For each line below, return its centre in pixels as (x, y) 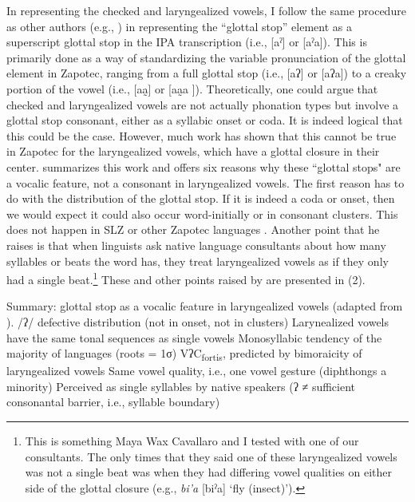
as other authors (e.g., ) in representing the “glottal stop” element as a (179, 26)
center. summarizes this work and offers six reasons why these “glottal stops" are (204, 166)
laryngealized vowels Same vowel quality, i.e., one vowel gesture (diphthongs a (197, 371)
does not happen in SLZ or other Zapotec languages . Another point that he (193, 229)
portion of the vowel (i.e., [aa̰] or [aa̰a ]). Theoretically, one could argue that (192, 88)
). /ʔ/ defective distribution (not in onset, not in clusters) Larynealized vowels (198, 321)
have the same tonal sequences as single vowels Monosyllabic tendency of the (194, 337)
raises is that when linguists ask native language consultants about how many (196, 245)
